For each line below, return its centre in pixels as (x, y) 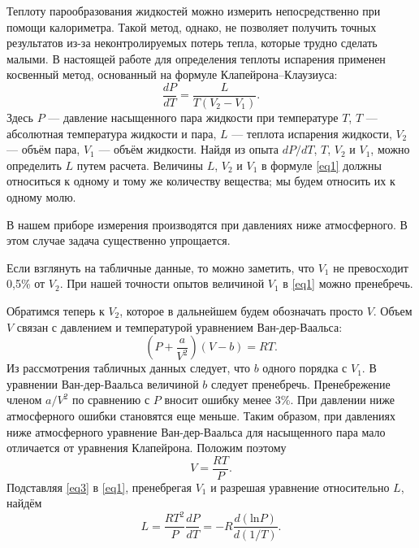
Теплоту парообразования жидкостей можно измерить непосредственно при (194, 11)
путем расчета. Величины (140, 165)
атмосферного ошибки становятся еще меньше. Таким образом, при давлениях (201, 415)
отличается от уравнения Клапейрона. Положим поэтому (147, 448)
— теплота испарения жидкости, (312, 133)
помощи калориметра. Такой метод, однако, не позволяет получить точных (192, 26)
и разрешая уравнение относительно (300, 487)
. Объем (393, 310)
